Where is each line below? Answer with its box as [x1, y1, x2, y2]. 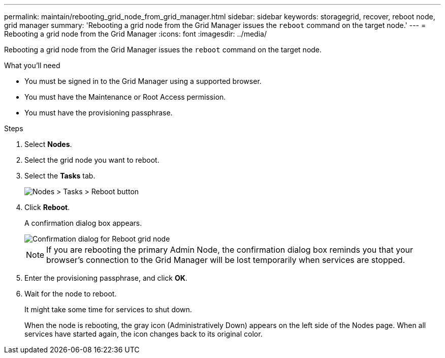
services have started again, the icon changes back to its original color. [24, 330, 263, 338]
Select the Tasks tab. [24, 171, 96, 180]
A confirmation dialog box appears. [24, 219, 142, 227]
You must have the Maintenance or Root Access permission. [24, 93, 226, 101]
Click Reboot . [24, 203, 70, 212]
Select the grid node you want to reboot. [24, 156, 160, 164]
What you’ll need [4, 61, 60, 70]
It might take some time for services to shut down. [24, 305, 192, 314]
